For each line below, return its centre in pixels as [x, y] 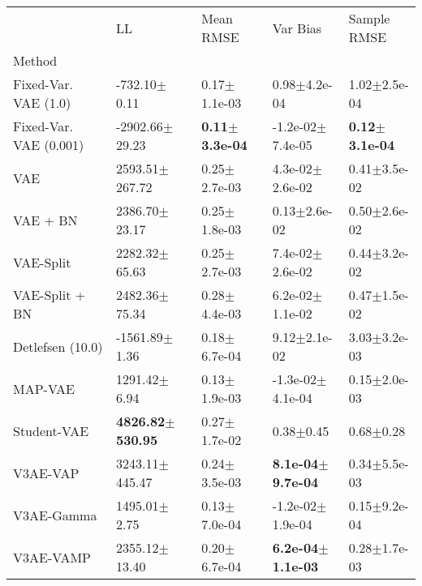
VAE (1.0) [42, 103]
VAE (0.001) [49, 145]
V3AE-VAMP [52, 557]
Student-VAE [51, 430]
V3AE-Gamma [55, 515]
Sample [369, 18]
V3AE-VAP [46, 473]
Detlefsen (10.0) [58, 346]
